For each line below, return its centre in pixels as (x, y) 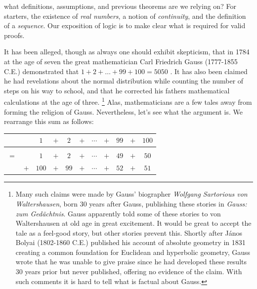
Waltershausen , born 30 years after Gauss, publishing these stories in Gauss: (131, 203)
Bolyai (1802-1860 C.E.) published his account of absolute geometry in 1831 (130, 242)
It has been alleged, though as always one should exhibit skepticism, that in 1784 (127, 52)
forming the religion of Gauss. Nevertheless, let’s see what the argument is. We (123, 111)
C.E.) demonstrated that (42, 71)
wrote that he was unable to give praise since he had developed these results (131, 262)
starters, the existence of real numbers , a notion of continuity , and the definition (125, 16)
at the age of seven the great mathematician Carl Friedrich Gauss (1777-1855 (121, 61)
